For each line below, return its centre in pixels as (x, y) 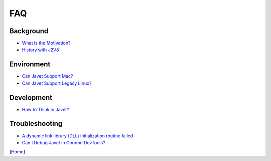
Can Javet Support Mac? (47, 76)
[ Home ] (17, 152)
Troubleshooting (36, 124)
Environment (30, 64)
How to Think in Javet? (46, 109)
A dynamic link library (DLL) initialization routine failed (78, 136)
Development (31, 98)
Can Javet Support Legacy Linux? (57, 83)
